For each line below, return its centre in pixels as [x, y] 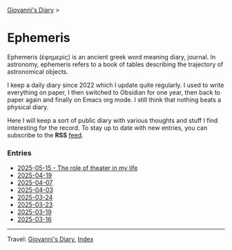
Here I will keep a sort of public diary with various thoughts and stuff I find [113, 120]
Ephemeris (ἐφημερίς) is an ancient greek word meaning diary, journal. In [112, 57]
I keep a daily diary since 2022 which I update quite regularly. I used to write [116, 85]
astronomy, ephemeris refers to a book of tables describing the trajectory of [115, 64]
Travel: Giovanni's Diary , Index [50, 239]
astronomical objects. [38, 71]
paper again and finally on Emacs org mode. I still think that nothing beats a [114, 99]
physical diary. [28, 107]
